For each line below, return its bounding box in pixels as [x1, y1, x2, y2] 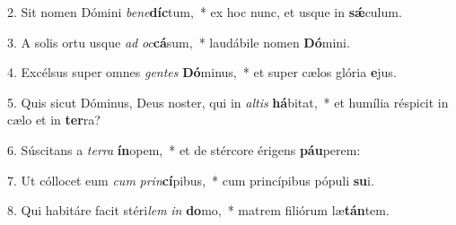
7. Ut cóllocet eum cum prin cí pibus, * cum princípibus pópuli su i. [7, 170, 374, 189]
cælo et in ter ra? [7, 110, 101, 129]
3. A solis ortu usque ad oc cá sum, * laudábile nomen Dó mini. [7, 32, 350, 51]
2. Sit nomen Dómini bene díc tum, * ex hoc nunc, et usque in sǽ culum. [7, 3, 402, 21]
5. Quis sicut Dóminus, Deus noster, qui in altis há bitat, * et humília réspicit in [7, 92, 449, 111]
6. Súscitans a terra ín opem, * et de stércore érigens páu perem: [7, 140, 361, 159]
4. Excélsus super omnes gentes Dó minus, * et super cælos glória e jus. [7, 63, 397, 82]
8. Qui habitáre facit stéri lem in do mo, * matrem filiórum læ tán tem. [7, 201, 390, 220]
